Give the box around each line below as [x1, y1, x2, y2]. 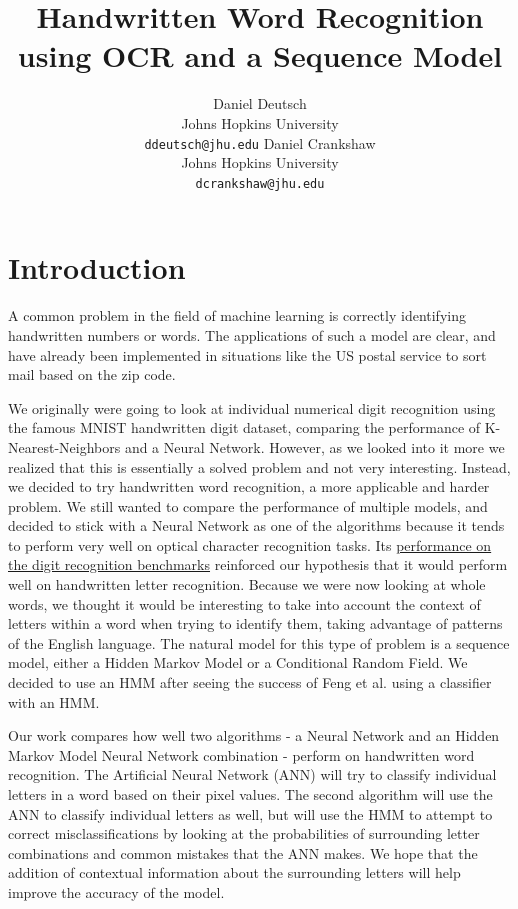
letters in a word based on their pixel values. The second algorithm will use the [8, 784, 493, 804]
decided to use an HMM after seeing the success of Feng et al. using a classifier [8, 672, 492, 693]
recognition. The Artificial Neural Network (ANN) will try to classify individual [8, 764, 497, 785]
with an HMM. [8, 691, 100, 712]
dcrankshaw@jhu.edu [195, 176, 325, 191]
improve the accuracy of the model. [8, 881, 225, 902]
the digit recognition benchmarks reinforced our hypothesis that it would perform [8, 554, 508, 575]
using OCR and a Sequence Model [17, 35, 503, 76]
